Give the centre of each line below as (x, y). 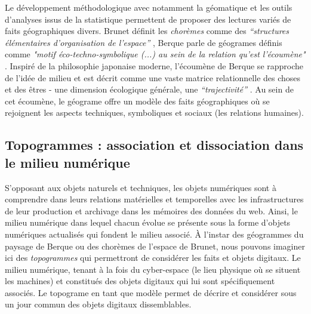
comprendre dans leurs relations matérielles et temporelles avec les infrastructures (154, 199)
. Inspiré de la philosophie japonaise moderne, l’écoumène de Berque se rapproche (154, 65)
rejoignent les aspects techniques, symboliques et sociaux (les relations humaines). (154, 113)
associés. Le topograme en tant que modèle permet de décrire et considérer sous (151, 292)
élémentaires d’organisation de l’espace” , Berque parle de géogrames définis (144, 42)
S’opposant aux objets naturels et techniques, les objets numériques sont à (141, 187)
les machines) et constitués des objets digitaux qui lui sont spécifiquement (140, 281)
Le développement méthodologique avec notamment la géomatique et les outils (149, 7)
